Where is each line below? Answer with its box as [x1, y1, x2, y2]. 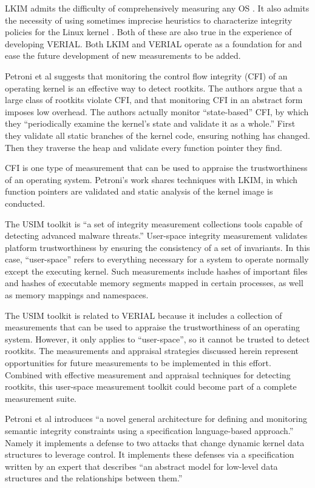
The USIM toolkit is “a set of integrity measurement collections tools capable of [5, 217, 303, 230]
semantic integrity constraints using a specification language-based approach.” [5, 424, 294, 436]
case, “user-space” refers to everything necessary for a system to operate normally [5, 253, 309, 266]
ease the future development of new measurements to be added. [5, 49, 241, 62]
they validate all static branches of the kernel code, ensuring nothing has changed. [5, 129, 310, 141]
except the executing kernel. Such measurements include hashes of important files [5, 264, 308, 277]
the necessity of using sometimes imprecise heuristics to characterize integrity [5, 13, 293, 26]
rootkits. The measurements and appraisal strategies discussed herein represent [5, 344, 299, 357]
